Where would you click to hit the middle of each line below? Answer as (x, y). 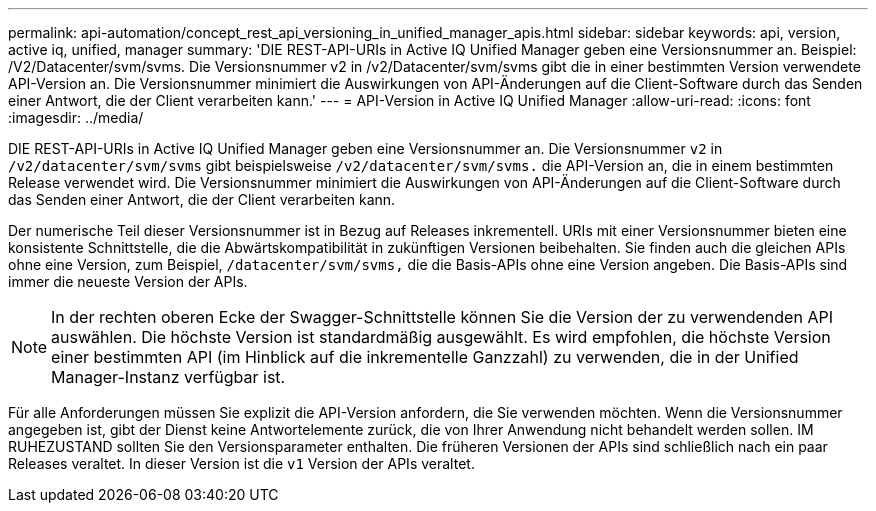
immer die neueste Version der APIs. (128, 281)
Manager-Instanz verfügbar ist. (168, 377)
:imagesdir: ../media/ (76, 117)
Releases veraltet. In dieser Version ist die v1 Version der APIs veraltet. (241, 463)
